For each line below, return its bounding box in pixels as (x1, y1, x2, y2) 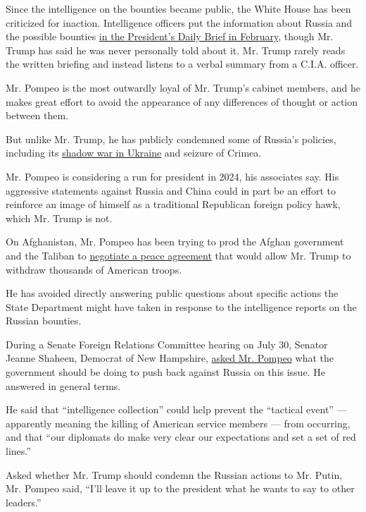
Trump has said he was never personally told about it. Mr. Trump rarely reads (6, 42, 346, 57)
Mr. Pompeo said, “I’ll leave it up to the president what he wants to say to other (6, 481, 355, 496)
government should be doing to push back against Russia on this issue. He (6, 365, 325, 379)
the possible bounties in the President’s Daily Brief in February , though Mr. (6, 29, 334, 44)
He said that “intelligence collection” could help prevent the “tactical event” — (6, 402, 347, 417)
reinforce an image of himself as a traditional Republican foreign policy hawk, (6, 197, 341, 212)
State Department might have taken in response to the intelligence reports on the (6, 299, 357, 314)
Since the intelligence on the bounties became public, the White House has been (6, 1, 351, 16)
